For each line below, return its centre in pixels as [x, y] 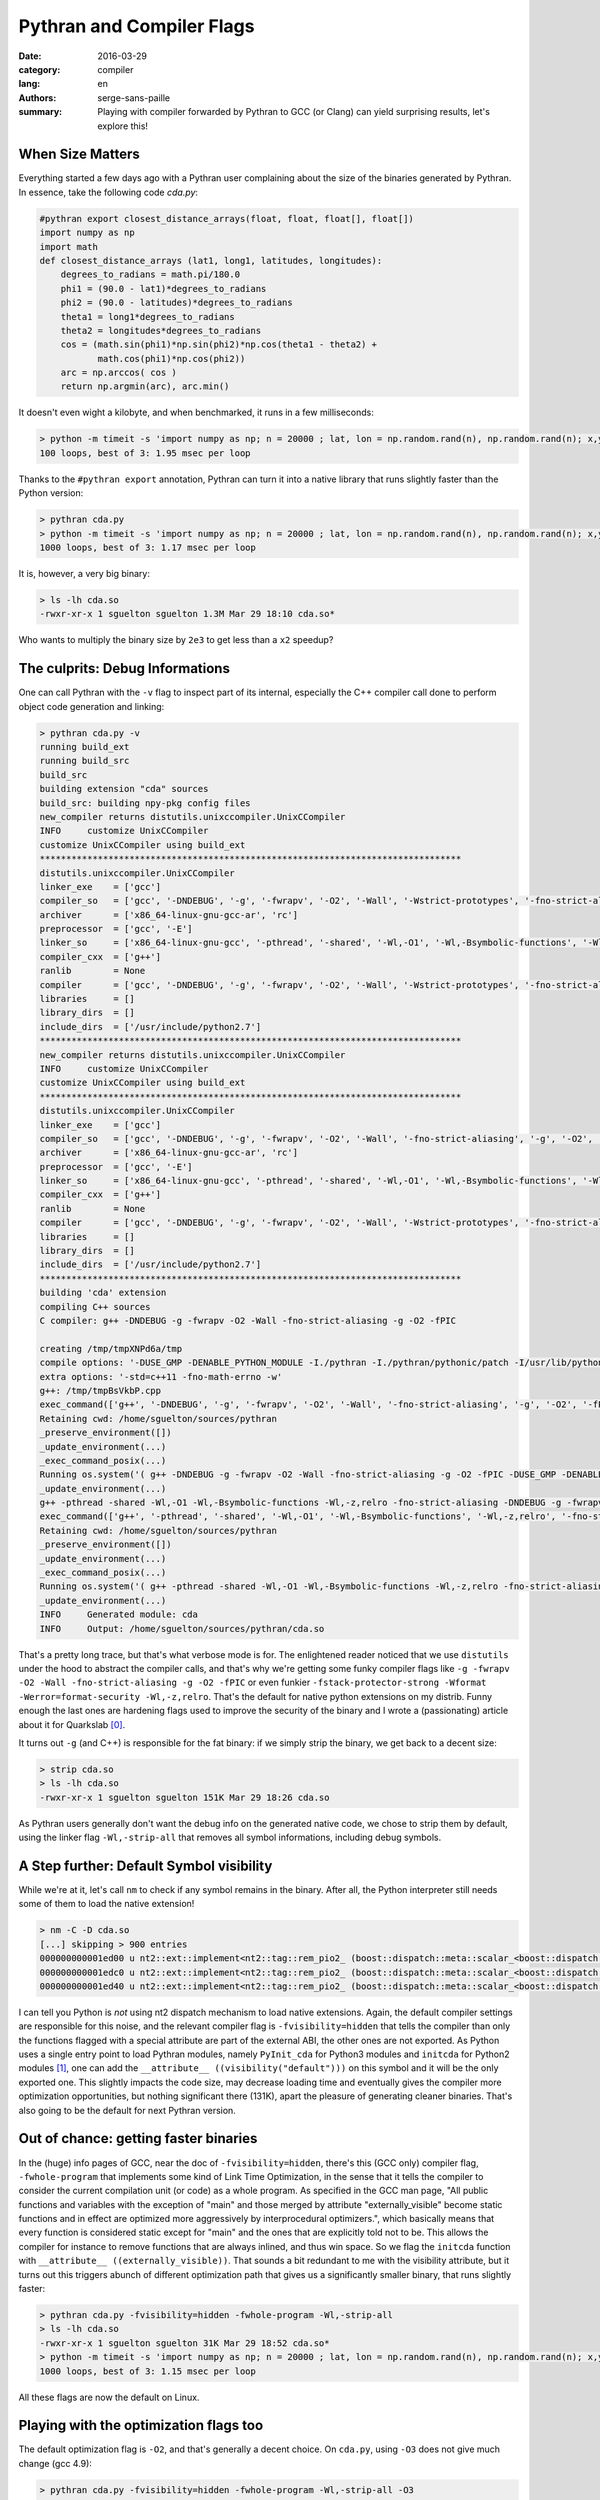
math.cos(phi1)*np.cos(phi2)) [171, 358]
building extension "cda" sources [124, 789]
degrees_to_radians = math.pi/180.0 [150, 274]
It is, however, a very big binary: [84, 573]
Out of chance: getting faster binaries [138, 2138]
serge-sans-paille [134, 97]
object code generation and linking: [91, 706]
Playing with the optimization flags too [141, 2425]
